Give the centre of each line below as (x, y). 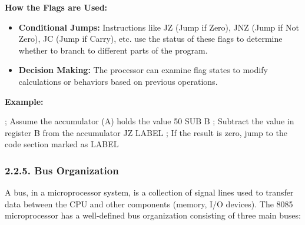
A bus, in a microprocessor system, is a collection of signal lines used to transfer (149, 192)
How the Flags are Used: (56, 7)
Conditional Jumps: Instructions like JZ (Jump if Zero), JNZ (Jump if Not (159, 27)
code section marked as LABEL (62, 144)
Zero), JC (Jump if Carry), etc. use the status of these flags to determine (150, 39)
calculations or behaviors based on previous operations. (118, 81)
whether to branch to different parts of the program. (113, 50)
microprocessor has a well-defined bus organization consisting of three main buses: (153, 215)
